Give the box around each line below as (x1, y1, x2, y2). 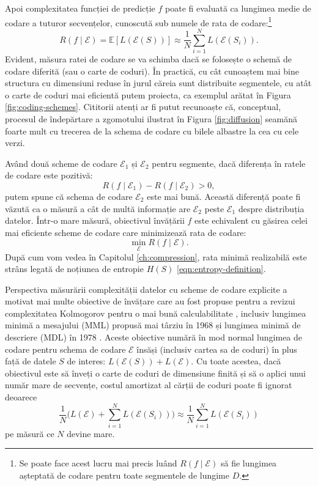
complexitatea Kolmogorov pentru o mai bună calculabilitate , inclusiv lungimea (5, 306, 306, 319)
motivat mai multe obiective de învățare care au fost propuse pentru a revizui (5, 295, 295, 307)
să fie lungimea (221, 457, 277, 469)
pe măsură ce (5, 427, 54, 440)
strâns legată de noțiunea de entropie (5, 262, 144, 275)
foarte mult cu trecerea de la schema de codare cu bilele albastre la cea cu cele (5, 124, 299, 137)
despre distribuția (238, 202, 305, 215)
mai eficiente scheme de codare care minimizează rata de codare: (5, 226, 246, 238)
